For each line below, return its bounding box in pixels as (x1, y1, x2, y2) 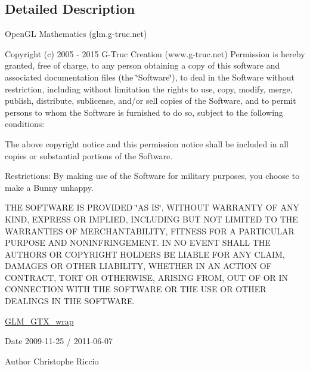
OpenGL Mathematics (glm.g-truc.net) (5, 27, 147, 40)
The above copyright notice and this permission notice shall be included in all (5, 137, 289, 150)
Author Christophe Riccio (5, 354, 99, 367)
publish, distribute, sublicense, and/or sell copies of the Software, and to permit (5, 94, 296, 107)
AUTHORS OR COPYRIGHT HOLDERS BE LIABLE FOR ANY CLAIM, (5, 248, 285, 260)
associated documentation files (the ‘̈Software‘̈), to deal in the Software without (5, 70, 295, 83)
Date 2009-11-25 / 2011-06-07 (5, 335, 113, 347)
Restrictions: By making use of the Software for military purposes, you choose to (5, 169, 300, 182)
